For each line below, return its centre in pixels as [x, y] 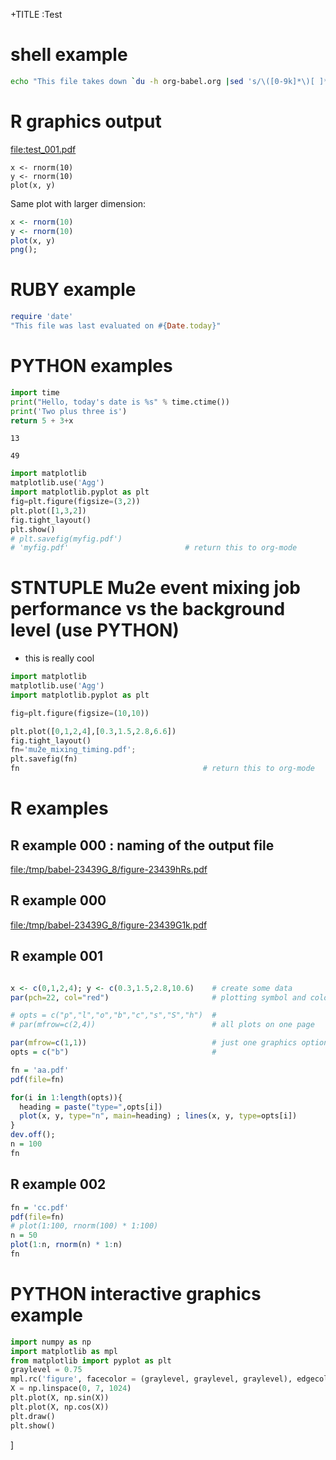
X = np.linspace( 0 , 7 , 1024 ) [71, 1389]
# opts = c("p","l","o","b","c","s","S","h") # [113, 1015]
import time [35, 392]
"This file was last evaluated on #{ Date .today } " [116, 326]
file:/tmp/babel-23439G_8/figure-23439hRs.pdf [109, 870]
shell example [69, 55]
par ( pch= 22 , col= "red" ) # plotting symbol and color [171, 997]
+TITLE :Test [36, 14]
